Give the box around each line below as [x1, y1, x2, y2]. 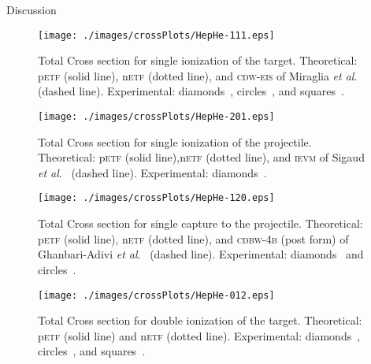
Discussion [6, 2, 57, 17]
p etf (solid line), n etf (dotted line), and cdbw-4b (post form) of [38, 230, 349, 247]
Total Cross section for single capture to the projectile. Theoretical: [38, 215, 363, 232]
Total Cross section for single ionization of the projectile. [38, 133, 312, 150]
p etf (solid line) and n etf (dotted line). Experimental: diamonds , [38, 327, 361, 344]
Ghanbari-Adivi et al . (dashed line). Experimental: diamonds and [38, 246, 364, 262]
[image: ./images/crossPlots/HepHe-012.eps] [38, 289, 275, 301]
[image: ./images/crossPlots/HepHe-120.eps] [38, 192, 275, 204]
